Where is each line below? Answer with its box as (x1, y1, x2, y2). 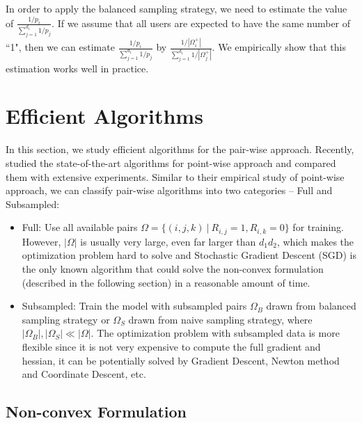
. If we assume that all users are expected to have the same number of (52, 15, 351, 30)
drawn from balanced (266, 298, 356, 313)
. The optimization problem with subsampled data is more (90, 326, 340, 340)
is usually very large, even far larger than (80, 234, 256, 248)
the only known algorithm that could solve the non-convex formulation (22, 262, 324, 276)
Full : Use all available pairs (22, 220, 138, 234)
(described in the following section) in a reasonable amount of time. (22, 275, 310, 289)
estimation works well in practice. (6, 61, 149, 75)
